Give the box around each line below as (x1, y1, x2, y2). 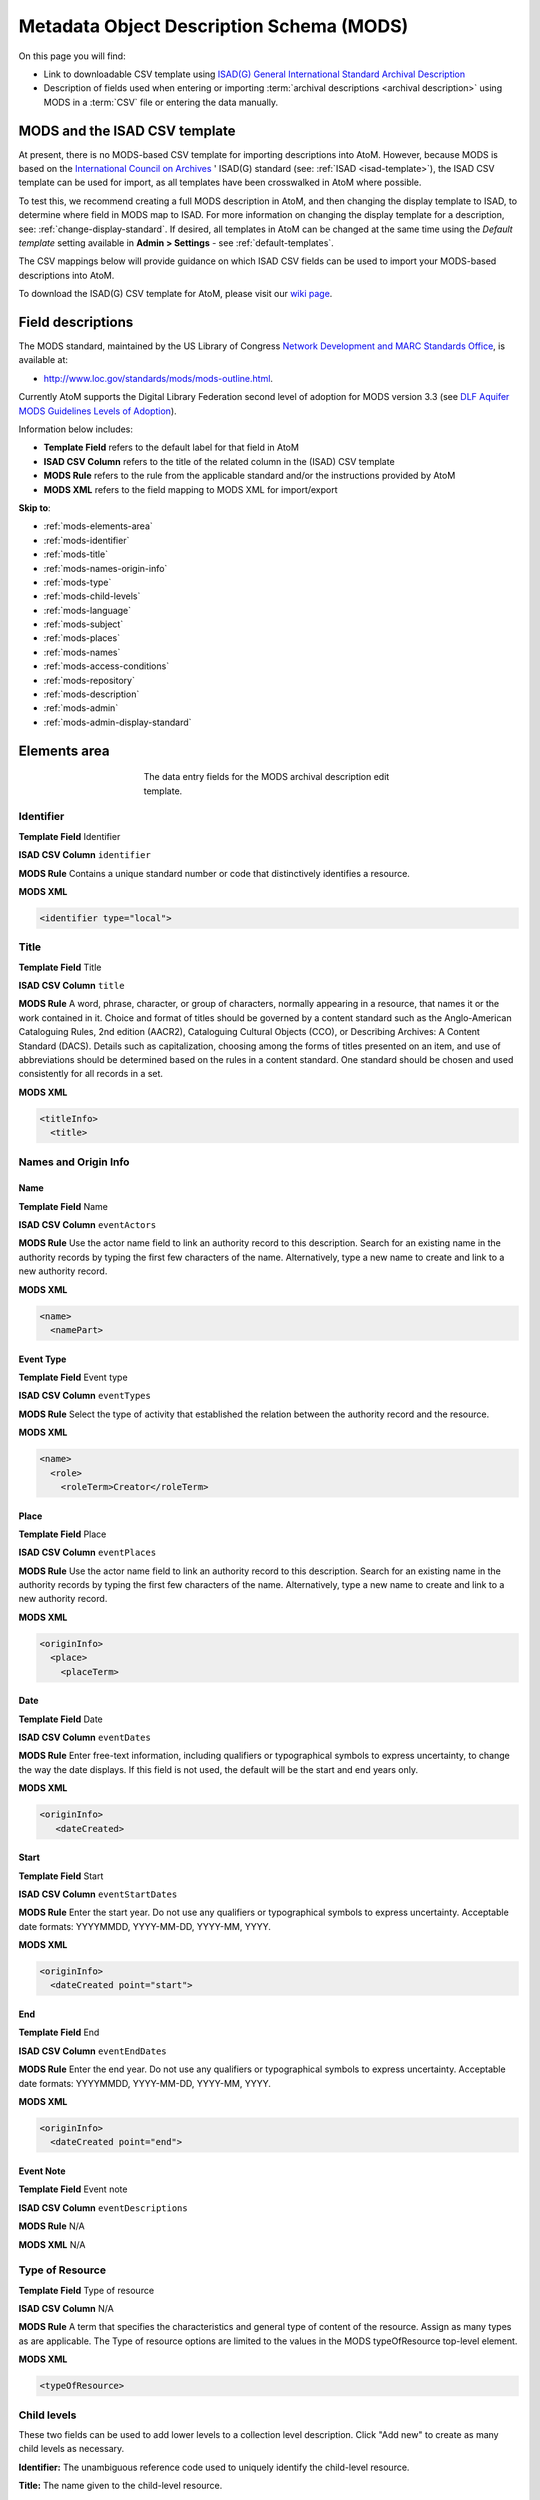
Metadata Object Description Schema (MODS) (18, 15, 409, 37)
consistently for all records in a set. (18, 1068, 164, 1080)
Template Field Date (18, 1713, 104, 1725)
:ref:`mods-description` (43, 688, 140, 700)
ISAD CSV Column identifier (18, 849, 152, 861)
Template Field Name (18, 1200, 109, 1212)
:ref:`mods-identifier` (43, 534, 130, 546)
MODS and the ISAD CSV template (18, 122, 236, 139)
